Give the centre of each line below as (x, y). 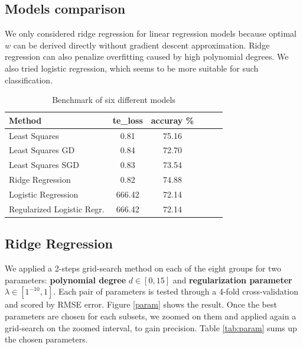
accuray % (172, 120)
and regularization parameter (232, 279)
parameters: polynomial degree (66, 279)
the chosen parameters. (46, 339)
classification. (29, 80)
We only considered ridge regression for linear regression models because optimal (151, 33)
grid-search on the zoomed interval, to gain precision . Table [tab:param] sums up (151, 327)
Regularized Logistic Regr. (57, 209)
